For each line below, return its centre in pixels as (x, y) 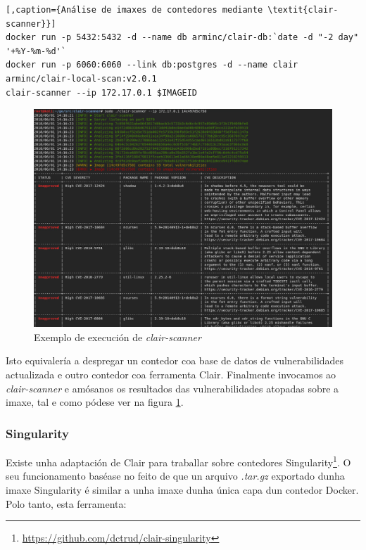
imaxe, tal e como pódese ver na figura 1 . (95, 402)
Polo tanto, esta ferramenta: (66, 503)
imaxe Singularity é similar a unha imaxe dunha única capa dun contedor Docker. (182, 489)
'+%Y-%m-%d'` (36, 51)
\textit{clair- (303, 10)
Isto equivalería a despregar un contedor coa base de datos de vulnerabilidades (175, 360)
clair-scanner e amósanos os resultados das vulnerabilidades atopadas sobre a (172, 388)
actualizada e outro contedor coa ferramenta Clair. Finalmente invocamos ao (171, 375)
